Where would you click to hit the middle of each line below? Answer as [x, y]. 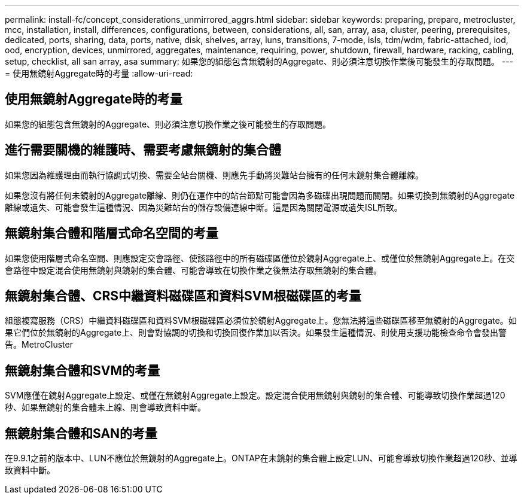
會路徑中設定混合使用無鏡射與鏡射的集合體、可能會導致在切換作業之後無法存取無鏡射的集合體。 [193, 270]
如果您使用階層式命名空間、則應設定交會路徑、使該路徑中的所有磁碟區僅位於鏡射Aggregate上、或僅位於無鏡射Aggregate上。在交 [260, 258]
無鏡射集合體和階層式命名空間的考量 [112, 233]
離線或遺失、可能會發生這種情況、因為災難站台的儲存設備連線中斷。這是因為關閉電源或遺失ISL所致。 [204, 207]
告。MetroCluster [39, 345]
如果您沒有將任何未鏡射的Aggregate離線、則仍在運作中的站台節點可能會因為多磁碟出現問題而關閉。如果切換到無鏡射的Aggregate [260, 195]
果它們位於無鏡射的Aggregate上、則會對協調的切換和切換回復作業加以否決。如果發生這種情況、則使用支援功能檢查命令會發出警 [256, 333]
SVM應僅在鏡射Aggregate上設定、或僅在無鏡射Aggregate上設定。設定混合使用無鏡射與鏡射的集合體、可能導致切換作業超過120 [255, 395]
